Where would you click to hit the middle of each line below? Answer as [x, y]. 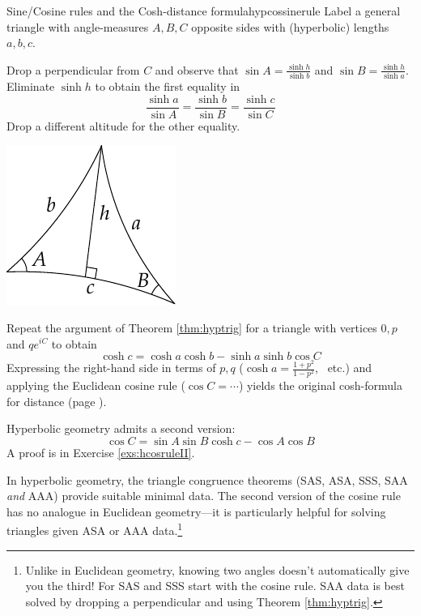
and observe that [197, 69]
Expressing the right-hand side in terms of [111, 368]
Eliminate [31, 86]
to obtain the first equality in [168, 86]
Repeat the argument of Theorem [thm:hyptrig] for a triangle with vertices [192, 327]
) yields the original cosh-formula [320, 385]
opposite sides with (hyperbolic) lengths [290, 26]
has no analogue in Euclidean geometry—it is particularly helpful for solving [196, 511]
